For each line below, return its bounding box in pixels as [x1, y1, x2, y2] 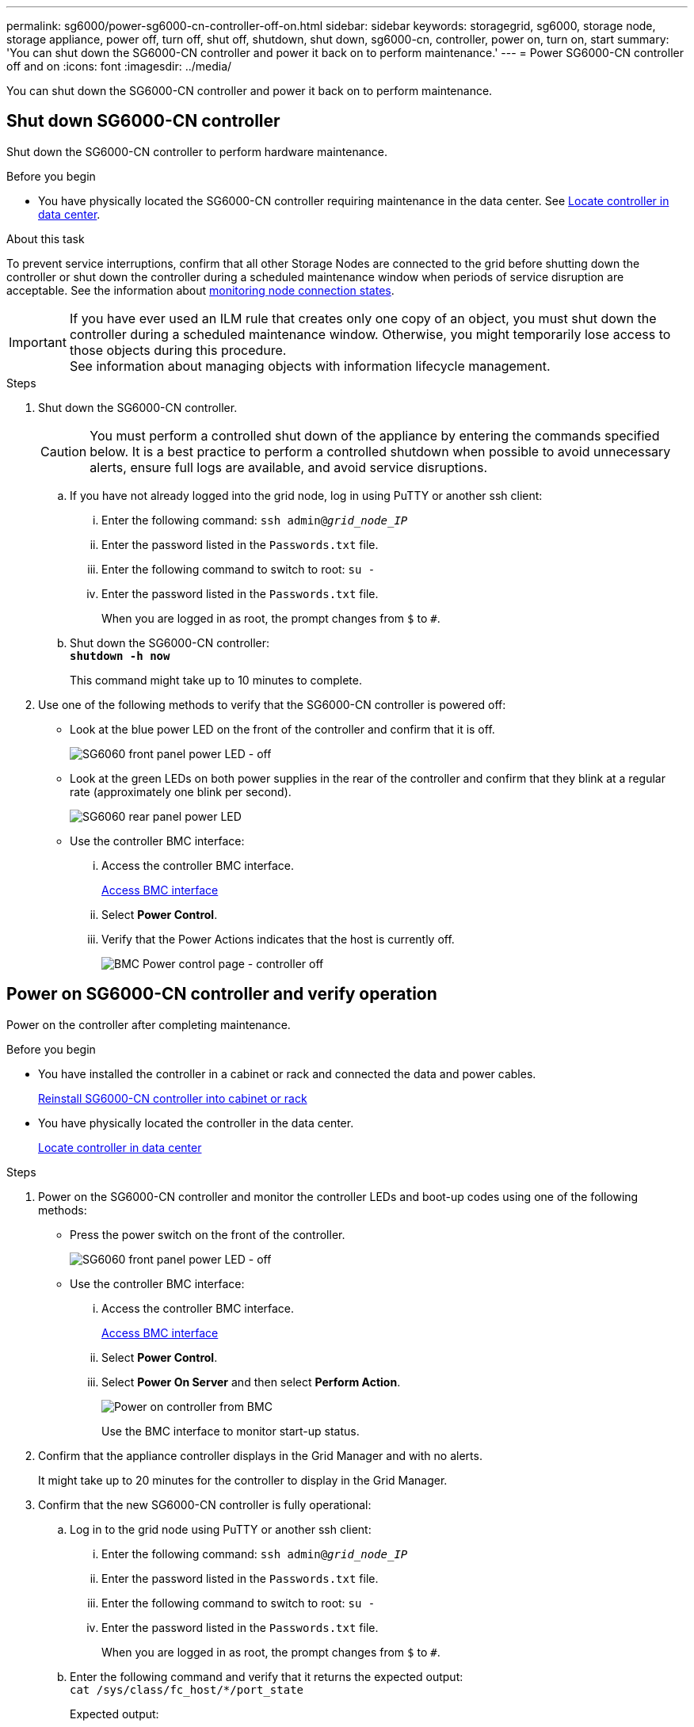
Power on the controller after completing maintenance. [6, 1017, 291, 1031]
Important [9, 334, 67, 350]
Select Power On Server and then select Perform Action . [101, 1374, 401, 1389]
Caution [40, 443, 87, 459]
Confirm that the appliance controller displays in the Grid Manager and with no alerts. [38, 1448, 482, 1462]
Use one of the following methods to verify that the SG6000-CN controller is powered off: [38, 697, 506, 711]
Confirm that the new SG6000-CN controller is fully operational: [38, 1497, 372, 1512]
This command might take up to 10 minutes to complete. [70, 673, 362, 687]
